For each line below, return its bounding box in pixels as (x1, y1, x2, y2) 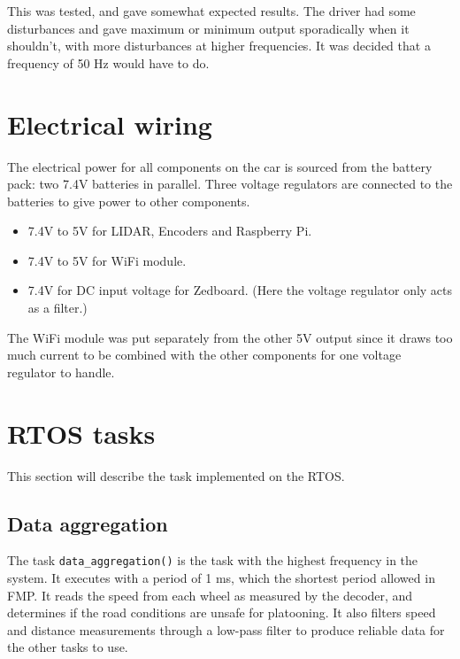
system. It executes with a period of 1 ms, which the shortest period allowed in (7, 569, 435, 587)
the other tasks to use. (7, 638, 128, 656)
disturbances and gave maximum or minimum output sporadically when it (7, 19, 410, 37)
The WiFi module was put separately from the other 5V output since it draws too (7, 328, 453, 346)
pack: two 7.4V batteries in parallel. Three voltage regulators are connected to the (7, 174, 453, 193)
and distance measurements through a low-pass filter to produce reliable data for (7, 620, 445, 639)
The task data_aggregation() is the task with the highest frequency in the (7, 551, 418, 570)
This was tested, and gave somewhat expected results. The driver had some (7, 2, 416, 19)
